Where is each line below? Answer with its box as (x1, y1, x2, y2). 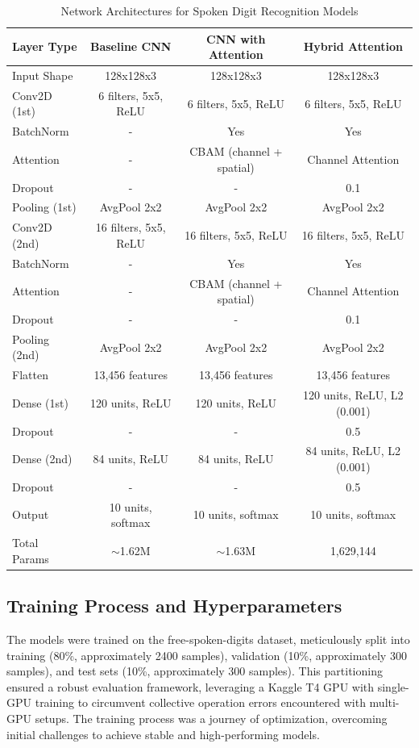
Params (12, 550, 49, 566)
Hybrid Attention (303, 38, 403, 55)
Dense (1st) (12, 394, 68, 411)
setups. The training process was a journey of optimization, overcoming (35, 709, 388, 726)
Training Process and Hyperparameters (6, 593, 342, 618)
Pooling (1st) (12, 198, 77, 215)
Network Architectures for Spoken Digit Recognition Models (60, 2, 359, 19)
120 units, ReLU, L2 (302, 387, 404, 403)
